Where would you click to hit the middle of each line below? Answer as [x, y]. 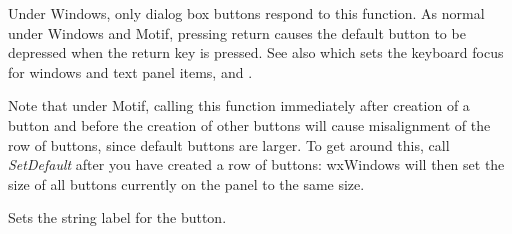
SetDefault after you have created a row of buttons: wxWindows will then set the [256, 164]
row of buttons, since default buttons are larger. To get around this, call [229, 144]
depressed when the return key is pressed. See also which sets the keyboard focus [256, 52]
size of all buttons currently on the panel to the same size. [186, 183]
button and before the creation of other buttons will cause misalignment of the [249, 124]
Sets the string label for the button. [117, 217]
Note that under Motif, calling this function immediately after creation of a [239, 105]
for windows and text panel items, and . [130, 71]
